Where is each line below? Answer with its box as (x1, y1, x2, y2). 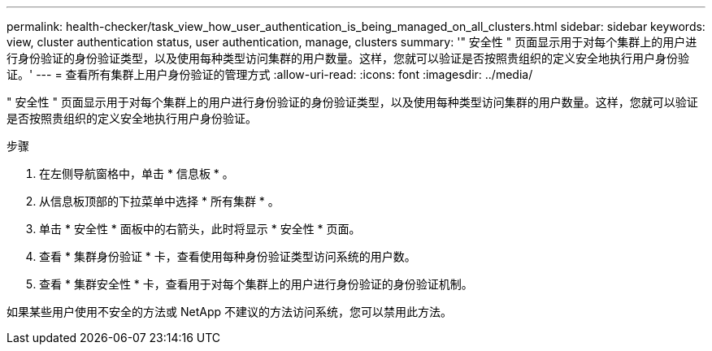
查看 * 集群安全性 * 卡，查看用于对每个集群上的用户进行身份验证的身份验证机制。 (39, 277, 473, 291)
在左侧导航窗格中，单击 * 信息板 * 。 (39, 167, 234, 180)
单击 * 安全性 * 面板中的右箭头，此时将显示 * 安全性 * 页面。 (39, 222, 361, 236)
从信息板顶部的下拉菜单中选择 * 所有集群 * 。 (39, 194, 280, 208)
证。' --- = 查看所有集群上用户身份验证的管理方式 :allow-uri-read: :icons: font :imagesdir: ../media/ (7, 67, 533, 81)
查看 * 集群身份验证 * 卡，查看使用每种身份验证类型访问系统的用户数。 (39, 249, 416, 263)
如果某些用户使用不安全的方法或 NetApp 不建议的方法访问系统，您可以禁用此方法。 (7, 305, 452, 318)
